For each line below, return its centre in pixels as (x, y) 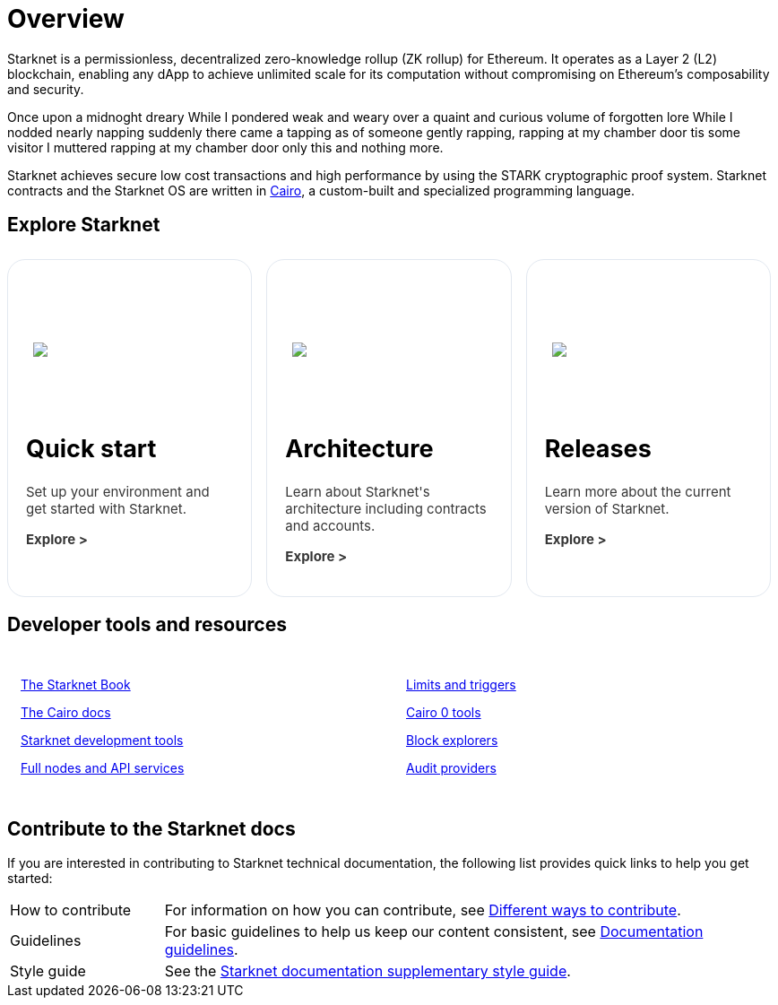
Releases (598, 449)
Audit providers (451, 768)
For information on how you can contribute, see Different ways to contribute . (423, 910)
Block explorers (452, 741)
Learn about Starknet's (358, 492)
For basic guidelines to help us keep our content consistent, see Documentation (434, 932)
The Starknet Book (76, 685)
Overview (66, 19)
